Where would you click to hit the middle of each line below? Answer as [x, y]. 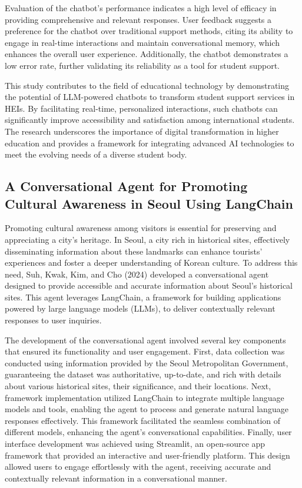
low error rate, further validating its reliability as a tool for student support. [142, 65]
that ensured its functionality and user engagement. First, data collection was [145, 351]
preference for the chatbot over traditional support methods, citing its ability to [149, 31]
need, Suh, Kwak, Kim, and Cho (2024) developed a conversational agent [137, 274]
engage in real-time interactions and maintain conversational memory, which [142, 42]
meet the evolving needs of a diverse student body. [96, 154]
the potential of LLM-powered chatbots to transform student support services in [150, 97]
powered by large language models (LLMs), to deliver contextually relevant [140, 308]
